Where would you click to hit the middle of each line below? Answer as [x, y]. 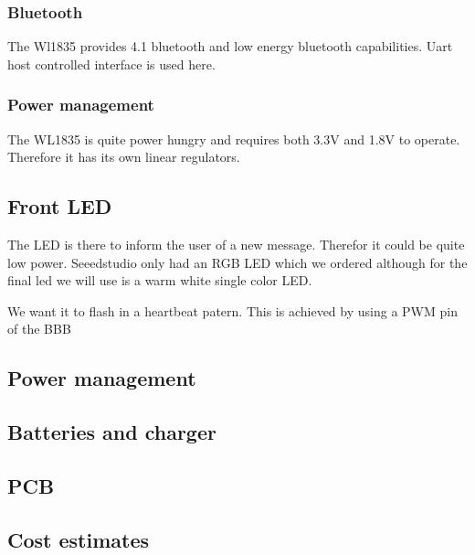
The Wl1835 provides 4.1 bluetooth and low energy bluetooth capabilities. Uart [230, 46]
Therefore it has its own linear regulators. [124, 157]
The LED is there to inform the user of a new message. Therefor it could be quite [236, 245]
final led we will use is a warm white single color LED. [160, 280]
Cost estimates [79, 539]
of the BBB [39, 329]
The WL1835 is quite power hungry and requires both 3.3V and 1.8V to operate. [234, 139]
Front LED [60, 206]
